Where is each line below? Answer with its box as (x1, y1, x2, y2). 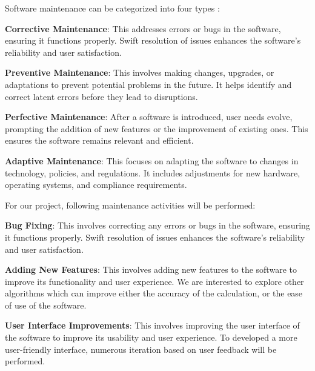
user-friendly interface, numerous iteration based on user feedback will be (5, 343, 277, 355)
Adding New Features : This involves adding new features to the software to (5, 263, 297, 276)
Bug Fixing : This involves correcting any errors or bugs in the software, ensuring (5, 219, 310, 232)
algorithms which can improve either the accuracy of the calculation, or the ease (5, 287, 303, 299)
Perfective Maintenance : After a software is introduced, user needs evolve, (5, 110, 293, 123)
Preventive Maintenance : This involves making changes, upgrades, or (5, 66, 274, 79)
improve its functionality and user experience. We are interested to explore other (5, 275, 304, 287)
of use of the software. (5, 298, 87, 311)
